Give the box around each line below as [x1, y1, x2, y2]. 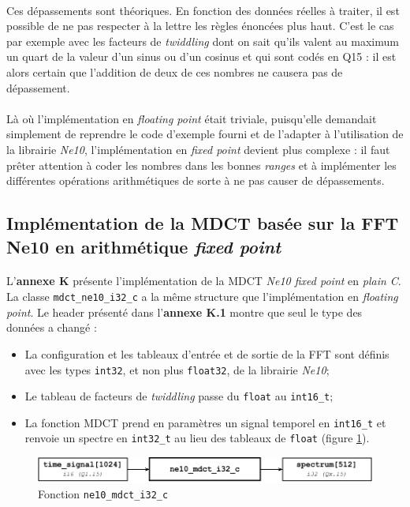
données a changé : [6, 319, 97, 336]
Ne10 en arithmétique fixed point [6, 234, 281, 258]
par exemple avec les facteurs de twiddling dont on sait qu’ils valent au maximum [6, 32, 399, 49]
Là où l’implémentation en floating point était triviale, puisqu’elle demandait [6, 110, 377, 126]
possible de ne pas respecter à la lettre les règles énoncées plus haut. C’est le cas [6, 17, 394, 34]
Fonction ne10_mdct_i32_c [38, 486, 169, 502]
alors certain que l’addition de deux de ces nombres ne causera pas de [6, 63, 343, 80]
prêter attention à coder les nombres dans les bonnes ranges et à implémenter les [6, 156, 397, 173]
